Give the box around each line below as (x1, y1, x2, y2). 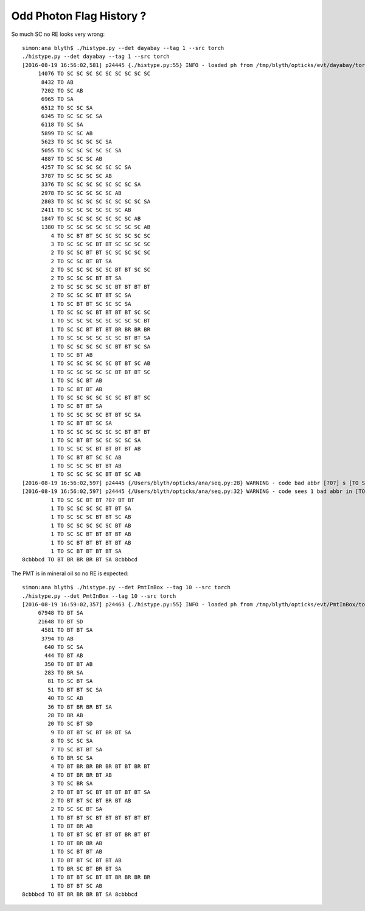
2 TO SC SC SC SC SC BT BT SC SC (50, 266, 151, 274)
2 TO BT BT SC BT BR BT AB (50, 797, 131, 804)
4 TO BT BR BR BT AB (50, 771, 113, 778)
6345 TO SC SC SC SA (41, 113, 103, 120)
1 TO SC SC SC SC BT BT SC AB (50, 471, 141, 478)
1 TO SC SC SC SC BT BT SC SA (50, 411, 141, 418)
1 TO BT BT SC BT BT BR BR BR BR (50, 874, 151, 881)
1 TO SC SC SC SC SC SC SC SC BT (50, 317, 151, 324)
